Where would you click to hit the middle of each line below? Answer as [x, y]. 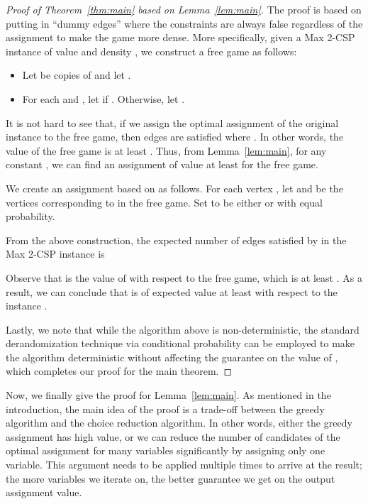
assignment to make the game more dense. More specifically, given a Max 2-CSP [180, 37]
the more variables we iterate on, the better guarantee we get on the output [171, 478]
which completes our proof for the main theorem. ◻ [119, 371]
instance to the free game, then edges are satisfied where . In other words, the [175, 137]
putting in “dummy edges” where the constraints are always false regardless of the [184, 23]
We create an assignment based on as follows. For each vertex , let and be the [174, 188]
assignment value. [44, 492]
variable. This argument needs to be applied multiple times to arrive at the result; [184, 465]
